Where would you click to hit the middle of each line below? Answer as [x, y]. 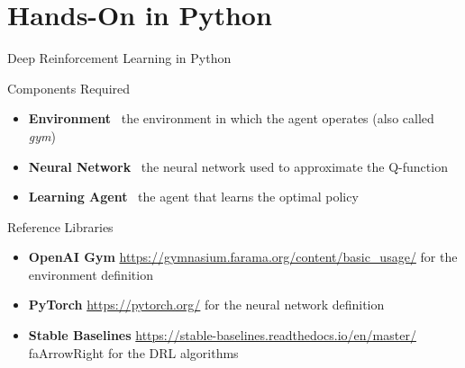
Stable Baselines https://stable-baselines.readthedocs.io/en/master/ [222, 335]
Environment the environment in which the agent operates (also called [231, 118]
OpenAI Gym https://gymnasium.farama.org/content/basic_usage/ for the [243, 257]
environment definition [91, 274]
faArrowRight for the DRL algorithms [133, 352]
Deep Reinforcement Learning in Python [119, 58]
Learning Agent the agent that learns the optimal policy [193, 197]
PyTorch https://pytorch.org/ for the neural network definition [206, 305]
